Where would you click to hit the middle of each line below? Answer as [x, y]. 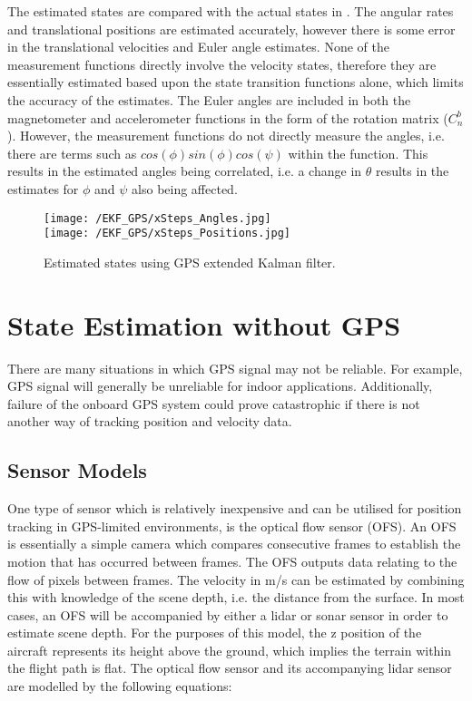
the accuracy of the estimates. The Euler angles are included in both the [209, 99]
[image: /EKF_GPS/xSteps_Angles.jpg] [157, 218]
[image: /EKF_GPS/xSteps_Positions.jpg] [167, 234]
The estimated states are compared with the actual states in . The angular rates [231, 11]
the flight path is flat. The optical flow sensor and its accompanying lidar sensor [230, 668]
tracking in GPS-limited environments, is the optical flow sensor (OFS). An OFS [232, 526]
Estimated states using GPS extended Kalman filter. [190, 262]
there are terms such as [72, 153]
